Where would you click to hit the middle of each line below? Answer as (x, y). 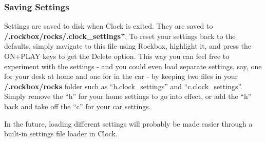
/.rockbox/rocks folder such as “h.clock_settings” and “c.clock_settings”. (123, 86)
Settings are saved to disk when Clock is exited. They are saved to (109, 26)
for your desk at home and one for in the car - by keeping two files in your (121, 76)
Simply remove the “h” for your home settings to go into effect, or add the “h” (128, 96)
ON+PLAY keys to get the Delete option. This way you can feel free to (117, 56)
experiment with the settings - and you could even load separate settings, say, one (133, 66)
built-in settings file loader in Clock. (61, 134)
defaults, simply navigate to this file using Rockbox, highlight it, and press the (128, 46)
